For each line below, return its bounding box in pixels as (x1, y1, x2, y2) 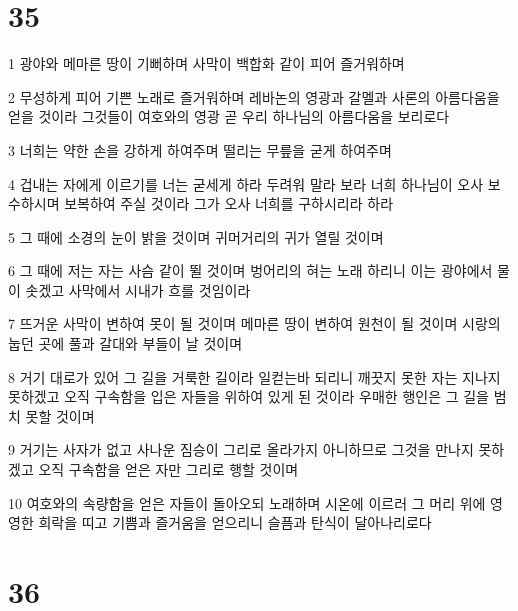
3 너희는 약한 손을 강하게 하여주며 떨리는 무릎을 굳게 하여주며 (8, 139, 392, 160)
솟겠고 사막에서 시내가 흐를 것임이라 (25, 279, 251, 300)
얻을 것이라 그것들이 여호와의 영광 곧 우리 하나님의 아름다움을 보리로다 (8, 106, 450, 127)
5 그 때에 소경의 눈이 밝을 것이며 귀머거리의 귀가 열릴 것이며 (8, 226, 384, 247)
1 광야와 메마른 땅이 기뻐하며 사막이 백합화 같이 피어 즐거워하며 (8, 53, 405, 74)
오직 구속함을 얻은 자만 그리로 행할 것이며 (38, 459, 299, 480)
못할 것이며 (25, 405, 95, 426)
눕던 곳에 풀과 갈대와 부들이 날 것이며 (8, 333, 243, 354)
